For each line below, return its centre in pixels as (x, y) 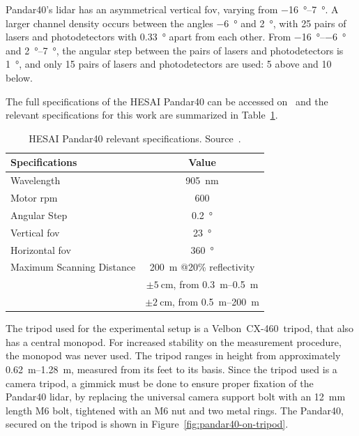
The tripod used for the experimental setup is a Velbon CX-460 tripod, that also (180, 328)
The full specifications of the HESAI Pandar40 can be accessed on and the (167, 101)
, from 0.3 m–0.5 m (216, 284)
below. (19, 77)
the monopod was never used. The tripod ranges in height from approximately (173, 355)
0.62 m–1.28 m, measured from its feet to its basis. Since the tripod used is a (171, 369)
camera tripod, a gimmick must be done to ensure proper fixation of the (160, 383)
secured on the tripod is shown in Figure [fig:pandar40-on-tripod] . (147, 424)
